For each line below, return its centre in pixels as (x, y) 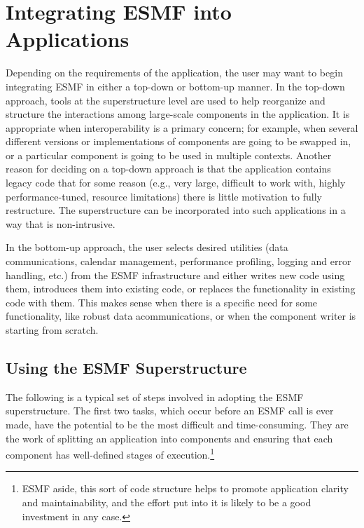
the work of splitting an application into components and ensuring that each (169, 438)
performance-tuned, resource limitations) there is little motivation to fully (164, 196)
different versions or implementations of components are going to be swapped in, (178, 141)
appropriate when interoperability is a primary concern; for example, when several (182, 127)
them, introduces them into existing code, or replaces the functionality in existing (181, 289)
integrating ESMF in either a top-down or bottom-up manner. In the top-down (175, 86)
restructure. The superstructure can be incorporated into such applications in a (176, 210)
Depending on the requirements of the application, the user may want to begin (174, 73)
